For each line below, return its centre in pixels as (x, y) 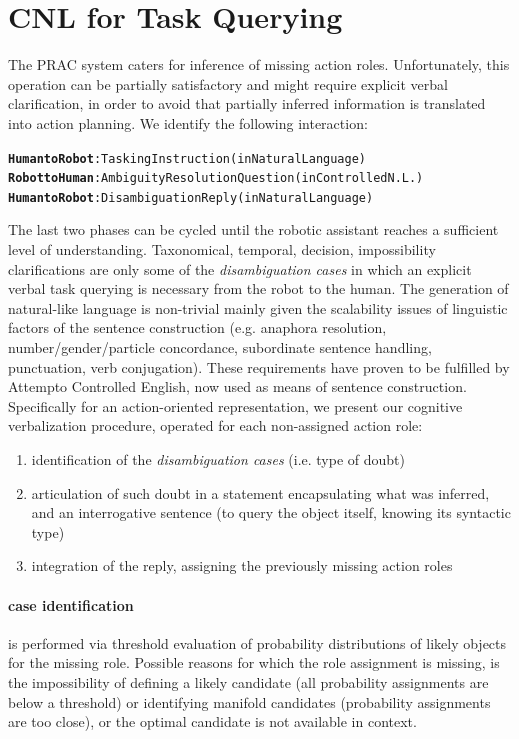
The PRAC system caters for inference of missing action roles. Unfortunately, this (259, 64)
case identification (71, 604)
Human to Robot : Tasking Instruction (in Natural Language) (187, 158)
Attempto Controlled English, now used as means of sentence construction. (237, 386)
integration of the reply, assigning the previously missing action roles (242, 565)
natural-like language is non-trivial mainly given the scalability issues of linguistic (258, 307)
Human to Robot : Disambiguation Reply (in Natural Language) (191, 197)
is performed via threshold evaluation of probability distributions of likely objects (257, 642)
